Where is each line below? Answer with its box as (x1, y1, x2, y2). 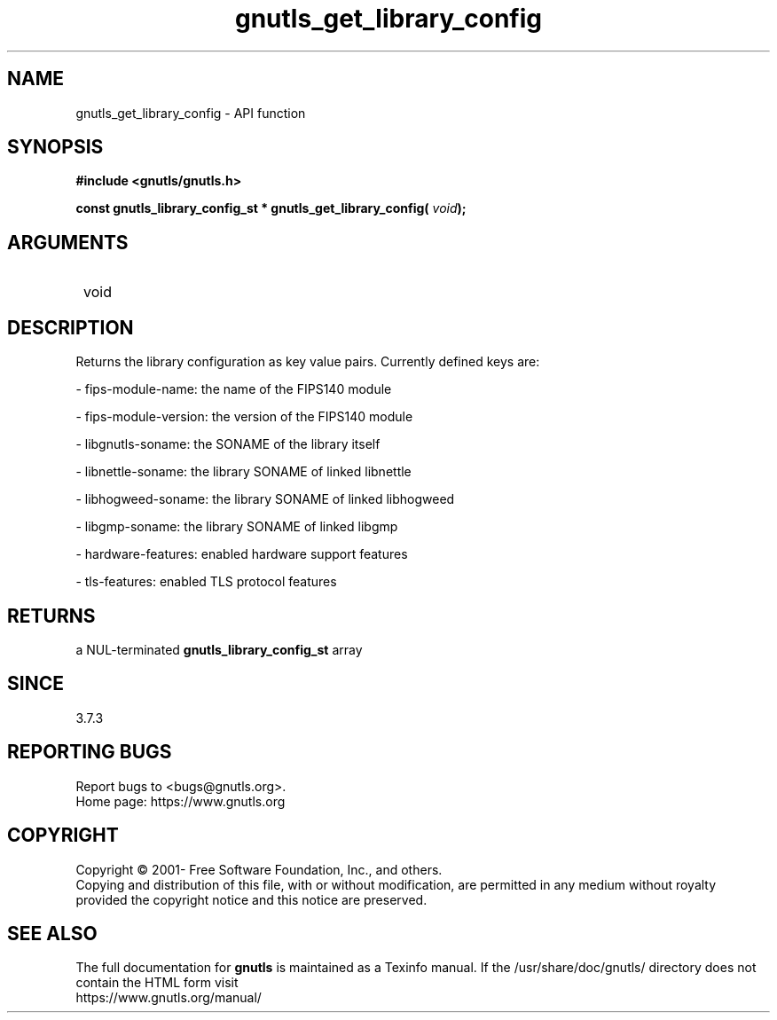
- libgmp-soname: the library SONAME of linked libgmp (75, 519, 398, 535)
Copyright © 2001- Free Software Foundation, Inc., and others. (75, 861, 443, 877)
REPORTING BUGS (7, 741, 172, 764)
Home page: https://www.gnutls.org (75, 793, 286, 809)
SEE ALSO (7, 922, 98, 945)
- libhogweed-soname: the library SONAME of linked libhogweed (75, 491, 455, 507)
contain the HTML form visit (75, 975, 239, 991)
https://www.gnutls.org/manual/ (75, 990, 262, 1006)
